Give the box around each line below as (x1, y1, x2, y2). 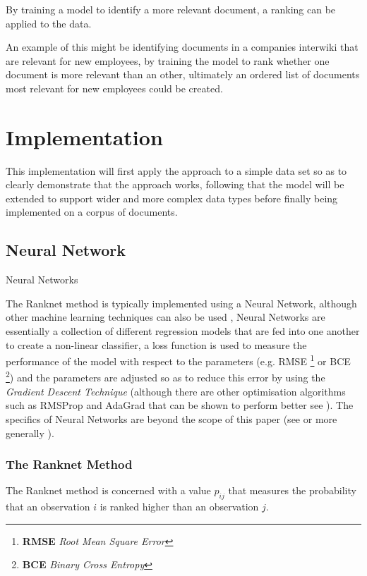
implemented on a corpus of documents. (6, 204, 178, 219)
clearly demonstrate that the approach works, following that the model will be (6, 177, 344, 192)
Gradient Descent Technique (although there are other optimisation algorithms (6, 384, 346, 398)
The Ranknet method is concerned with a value (6, 483, 211, 498)
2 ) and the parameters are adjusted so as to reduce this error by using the (6, 368, 325, 385)
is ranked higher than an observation (100, 499, 259, 514)
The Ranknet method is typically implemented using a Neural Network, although (6, 295, 357, 310)
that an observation (6, 499, 90, 514)
